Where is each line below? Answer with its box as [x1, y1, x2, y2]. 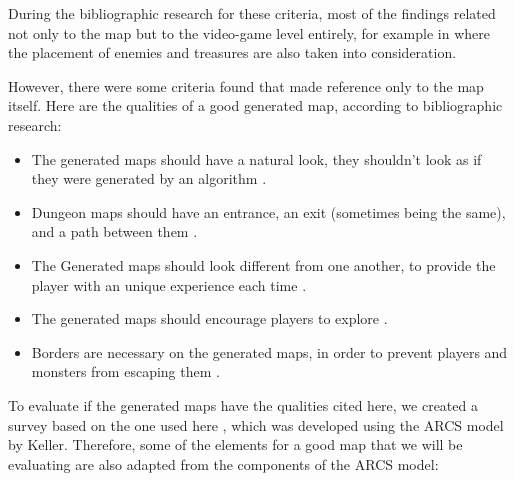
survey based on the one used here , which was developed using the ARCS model [8, 414, 504, 435]
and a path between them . [31, 221, 198, 242]
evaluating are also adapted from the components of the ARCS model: [8, 453, 439, 474]
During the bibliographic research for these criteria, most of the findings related [8, 3, 496, 23]
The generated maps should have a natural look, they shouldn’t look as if [31, 148, 482, 169]
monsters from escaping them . [31, 361, 220, 382]
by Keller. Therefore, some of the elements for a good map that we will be [8, 434, 463, 455]
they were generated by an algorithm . [31, 168, 267, 189]
